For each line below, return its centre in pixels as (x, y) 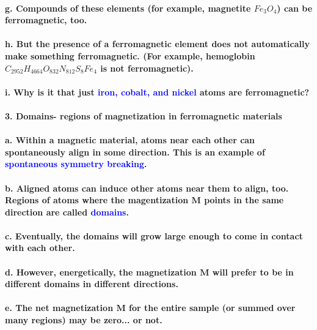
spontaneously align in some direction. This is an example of (135, 152)
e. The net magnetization (59, 308)
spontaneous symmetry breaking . (76, 164)
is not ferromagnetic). (147, 68)
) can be (295, 8)
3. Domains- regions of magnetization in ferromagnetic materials (144, 115)
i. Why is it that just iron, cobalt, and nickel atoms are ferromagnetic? (157, 92)
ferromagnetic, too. (46, 20)
